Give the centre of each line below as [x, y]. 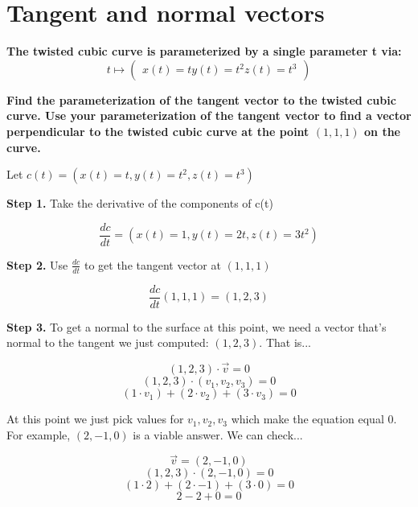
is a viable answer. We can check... [218, 434]
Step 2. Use [37, 264]
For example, [39, 434]
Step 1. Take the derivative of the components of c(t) [140, 203]
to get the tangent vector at [152, 264]
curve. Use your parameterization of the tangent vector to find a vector [209, 115]
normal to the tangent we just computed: [108, 342]
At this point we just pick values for [95, 419]
